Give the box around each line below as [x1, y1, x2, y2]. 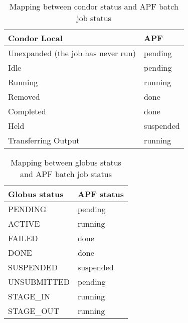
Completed [8, 105, 46, 117]
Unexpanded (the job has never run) [8, 47, 136, 59]
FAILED [8, 232, 38, 244]
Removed [8, 91, 40, 102]
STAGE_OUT [8, 305, 60, 316]
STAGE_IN [8, 290, 50, 302]
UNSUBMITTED [8, 276, 70, 287]
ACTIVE [8, 218, 40, 229]
